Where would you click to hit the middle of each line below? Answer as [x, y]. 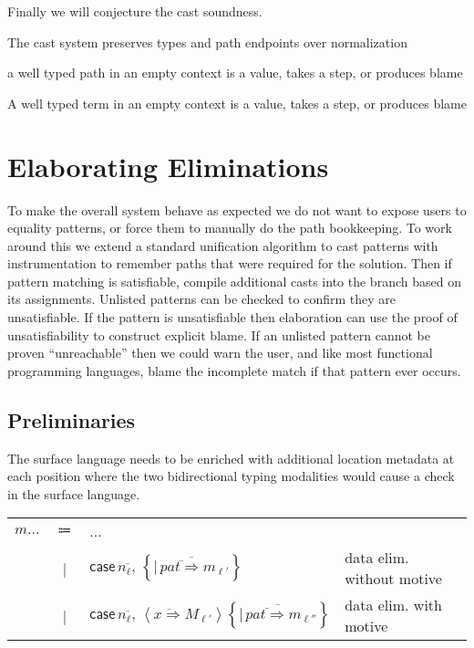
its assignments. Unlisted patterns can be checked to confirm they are [201, 299]
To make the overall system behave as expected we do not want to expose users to [237, 209]
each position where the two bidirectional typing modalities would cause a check [231, 476]
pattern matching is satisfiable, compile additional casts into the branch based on [234, 281]
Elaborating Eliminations [168, 166]
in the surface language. [74, 493]
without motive [393, 579]
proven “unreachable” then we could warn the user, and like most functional [220, 353]
